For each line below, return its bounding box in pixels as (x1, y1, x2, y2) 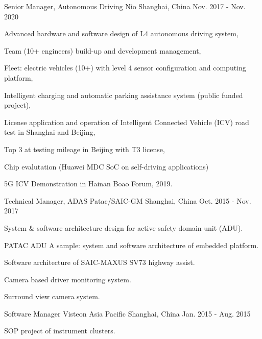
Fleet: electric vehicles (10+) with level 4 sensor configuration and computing (4, 62, 246, 73)
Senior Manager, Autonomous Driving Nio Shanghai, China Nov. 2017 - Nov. (4, 1, 246, 11)
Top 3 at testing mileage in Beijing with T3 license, (4, 143, 165, 154)
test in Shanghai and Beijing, (4, 127, 96, 137)
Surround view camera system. (4, 291, 100, 302)
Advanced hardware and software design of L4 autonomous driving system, (4, 28, 239, 39)
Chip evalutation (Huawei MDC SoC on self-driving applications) (4, 161, 209, 172)
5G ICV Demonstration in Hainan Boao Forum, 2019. (4, 178, 173, 189)
